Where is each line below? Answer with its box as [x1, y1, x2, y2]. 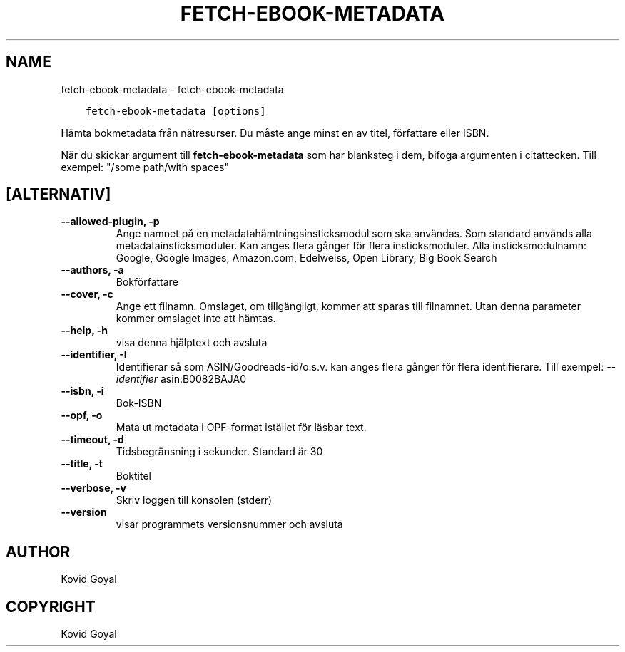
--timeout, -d [61, 433, 124, 446]
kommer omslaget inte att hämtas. [116, 312, 276, 325]
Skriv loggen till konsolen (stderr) [116, 494, 273, 507]
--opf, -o [61, 409, 103, 422]
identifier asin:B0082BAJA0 [116, 373, 246, 385]
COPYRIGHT [6, 597, 96, 616]
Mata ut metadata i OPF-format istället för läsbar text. [116, 421, 367, 434]
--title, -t [61, 457, 103, 470]
